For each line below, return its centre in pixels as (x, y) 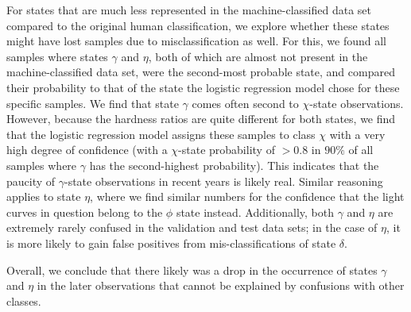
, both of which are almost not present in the (258, 56)
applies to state (44, 196)
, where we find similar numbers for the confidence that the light (247, 196)
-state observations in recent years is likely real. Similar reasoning (224, 181)
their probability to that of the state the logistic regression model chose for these (203, 87)
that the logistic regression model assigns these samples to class (161, 134)
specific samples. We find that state (93, 103)
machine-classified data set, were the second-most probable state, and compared (201, 72)
